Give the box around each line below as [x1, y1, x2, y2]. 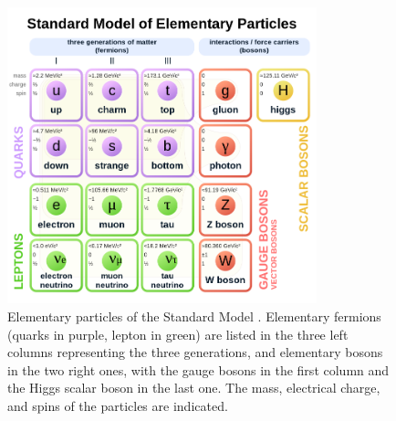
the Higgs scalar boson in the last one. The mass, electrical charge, [7, 378, 380, 397]
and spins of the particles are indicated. [7, 395, 228, 415]
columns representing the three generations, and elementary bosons [7, 342, 383, 362]
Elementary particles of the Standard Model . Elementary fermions [7, 306, 381, 325]
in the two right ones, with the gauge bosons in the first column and [7, 360, 390, 379]
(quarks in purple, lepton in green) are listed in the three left [7, 324, 349, 343]
